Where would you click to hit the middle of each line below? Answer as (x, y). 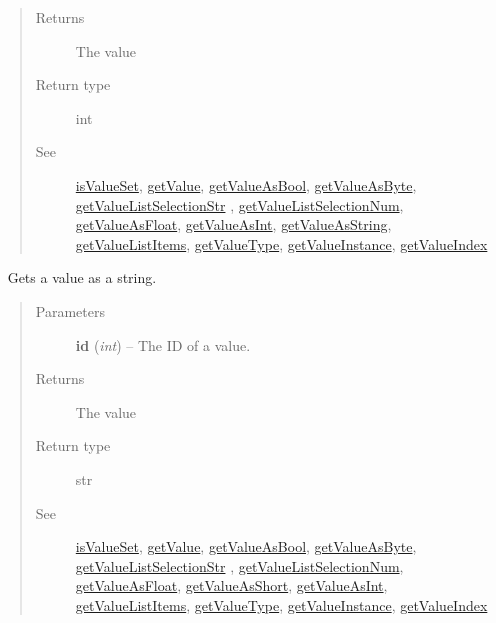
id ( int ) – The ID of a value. (163, 344)
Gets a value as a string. (82, 277)
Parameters (70, 310)
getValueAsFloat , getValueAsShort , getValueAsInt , (231, 585)
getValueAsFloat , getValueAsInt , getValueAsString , (233, 224)
